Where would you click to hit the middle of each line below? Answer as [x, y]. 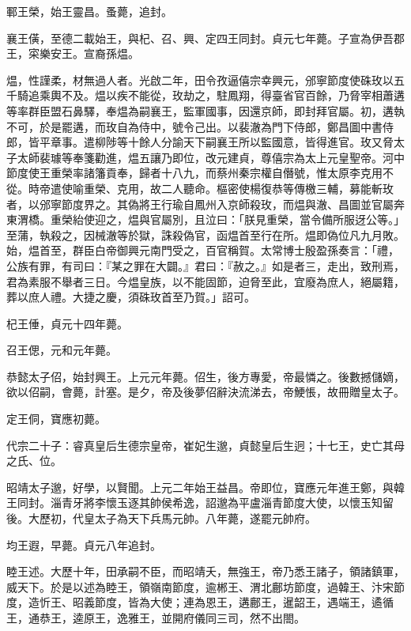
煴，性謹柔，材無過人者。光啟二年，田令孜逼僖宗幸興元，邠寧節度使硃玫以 [200, 79]
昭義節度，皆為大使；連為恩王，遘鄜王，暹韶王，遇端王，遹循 [233, 602]
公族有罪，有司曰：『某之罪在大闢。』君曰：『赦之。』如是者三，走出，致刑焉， [205, 265]
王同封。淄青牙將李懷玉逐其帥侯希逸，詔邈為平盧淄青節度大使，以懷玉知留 [200, 503]
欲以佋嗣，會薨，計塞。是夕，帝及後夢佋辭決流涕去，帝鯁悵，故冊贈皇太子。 [205, 392]
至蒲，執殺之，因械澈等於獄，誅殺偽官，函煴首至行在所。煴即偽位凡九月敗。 [205, 234]
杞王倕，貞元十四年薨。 [67, 323]
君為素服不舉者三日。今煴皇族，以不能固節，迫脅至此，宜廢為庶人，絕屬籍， [205, 281]
